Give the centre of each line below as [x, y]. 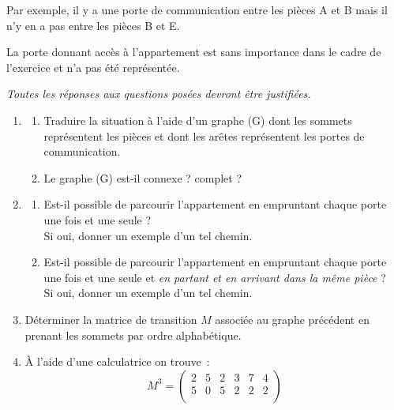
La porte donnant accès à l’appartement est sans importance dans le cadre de [194, 52]
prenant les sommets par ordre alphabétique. [133, 335]
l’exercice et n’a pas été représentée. [93, 67]
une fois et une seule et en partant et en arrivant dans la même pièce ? [215, 277]
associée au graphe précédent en [292, 319]
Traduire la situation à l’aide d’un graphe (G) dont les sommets [198, 120]
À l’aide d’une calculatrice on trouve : [117, 361]
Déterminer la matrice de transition [111, 319]
